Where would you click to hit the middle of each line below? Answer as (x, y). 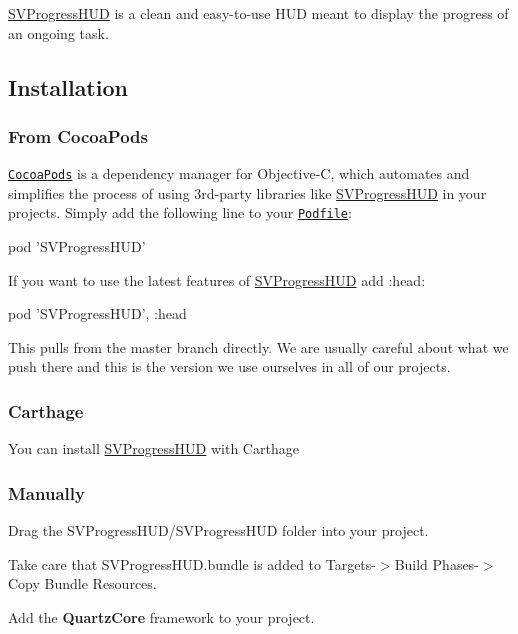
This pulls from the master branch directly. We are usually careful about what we (258, 346)
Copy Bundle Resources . (82, 583)
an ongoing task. (58, 32)
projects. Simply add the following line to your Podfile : (180, 212)
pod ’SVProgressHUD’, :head (97, 313)
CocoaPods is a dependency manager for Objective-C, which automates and (239, 173)
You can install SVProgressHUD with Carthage (153, 448)
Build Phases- (436, 563)
